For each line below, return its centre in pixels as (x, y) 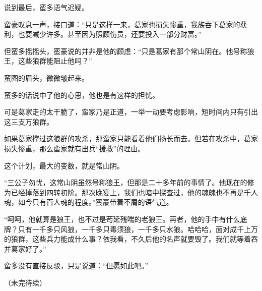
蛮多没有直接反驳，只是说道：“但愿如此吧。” (76, 266)
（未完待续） (25, 282)
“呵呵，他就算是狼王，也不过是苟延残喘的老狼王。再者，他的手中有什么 (122, 219)
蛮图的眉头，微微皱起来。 (46, 77)
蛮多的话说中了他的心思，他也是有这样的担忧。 (82, 95)
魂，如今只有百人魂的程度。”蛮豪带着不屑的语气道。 (89, 202)
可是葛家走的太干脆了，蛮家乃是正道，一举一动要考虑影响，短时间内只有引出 (131, 112)
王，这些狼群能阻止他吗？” (48, 61)
